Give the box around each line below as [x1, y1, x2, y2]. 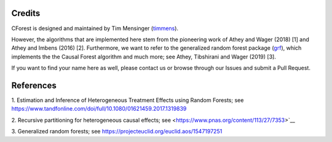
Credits [11, 8, 41, 18]
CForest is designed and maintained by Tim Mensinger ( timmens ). [11, 25, 178, 32]
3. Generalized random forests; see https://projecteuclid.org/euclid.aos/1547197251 [11, 128, 223, 135]
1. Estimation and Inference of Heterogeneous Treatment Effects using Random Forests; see [11, 96, 244, 104]
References [11, 80, 57, 90]
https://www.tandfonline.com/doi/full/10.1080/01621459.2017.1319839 [11, 105, 187, 112]
